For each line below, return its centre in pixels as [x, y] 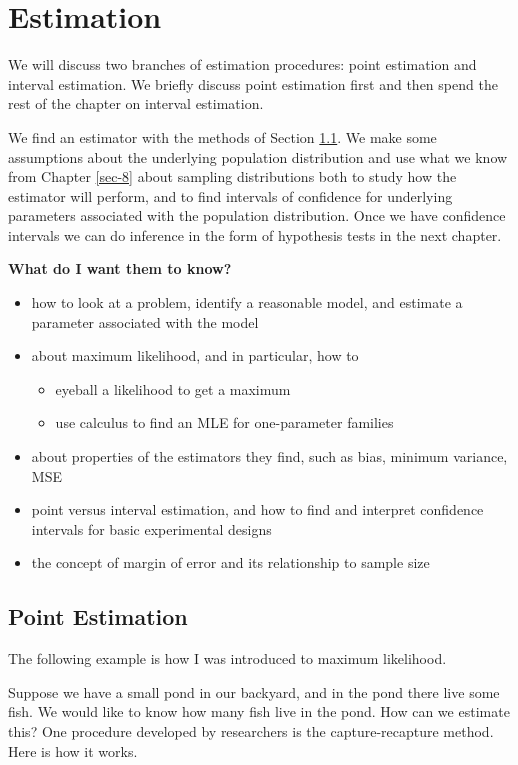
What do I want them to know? [120, 268]
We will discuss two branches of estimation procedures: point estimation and [242, 64]
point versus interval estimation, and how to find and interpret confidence [257, 509]
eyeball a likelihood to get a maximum [173, 388]
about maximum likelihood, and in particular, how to [195, 355]
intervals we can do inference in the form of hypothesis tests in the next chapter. [255, 234]
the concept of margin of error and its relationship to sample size [230, 562]
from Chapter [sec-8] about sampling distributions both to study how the [232, 176]
